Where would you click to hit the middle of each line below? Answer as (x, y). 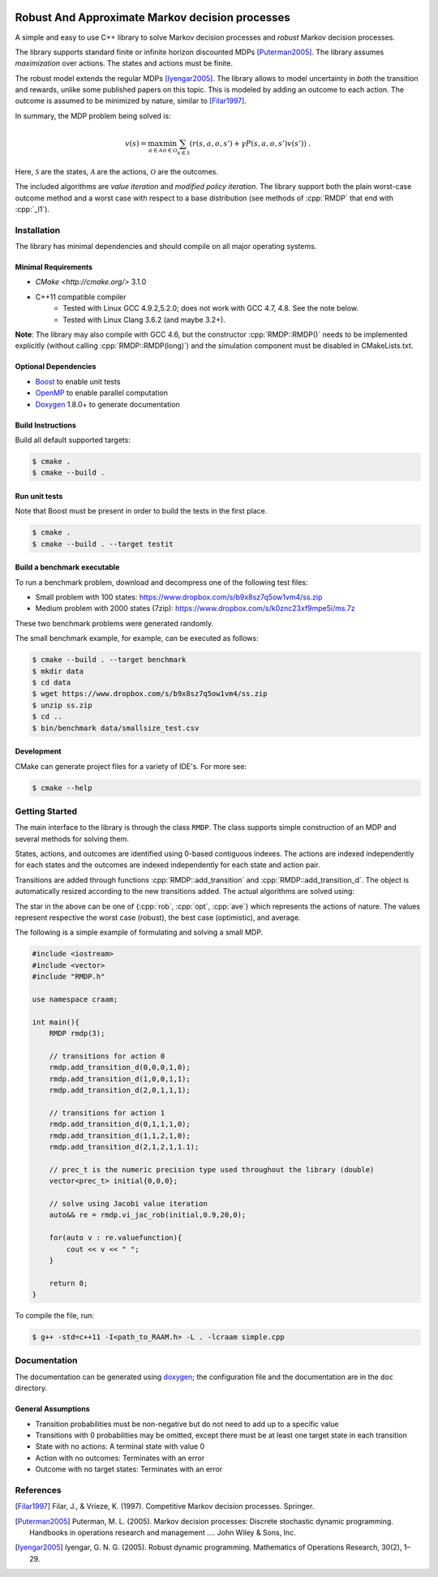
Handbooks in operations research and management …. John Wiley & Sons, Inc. (163, 1532)
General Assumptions (53, 1409)
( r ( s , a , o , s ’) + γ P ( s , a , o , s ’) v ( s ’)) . (250, 143)
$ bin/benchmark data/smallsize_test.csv (116, 728)
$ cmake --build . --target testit (103, 544)
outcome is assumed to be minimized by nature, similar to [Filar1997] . (131, 101)
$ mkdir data (58, 671)
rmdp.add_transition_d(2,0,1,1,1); (120, 1090)
